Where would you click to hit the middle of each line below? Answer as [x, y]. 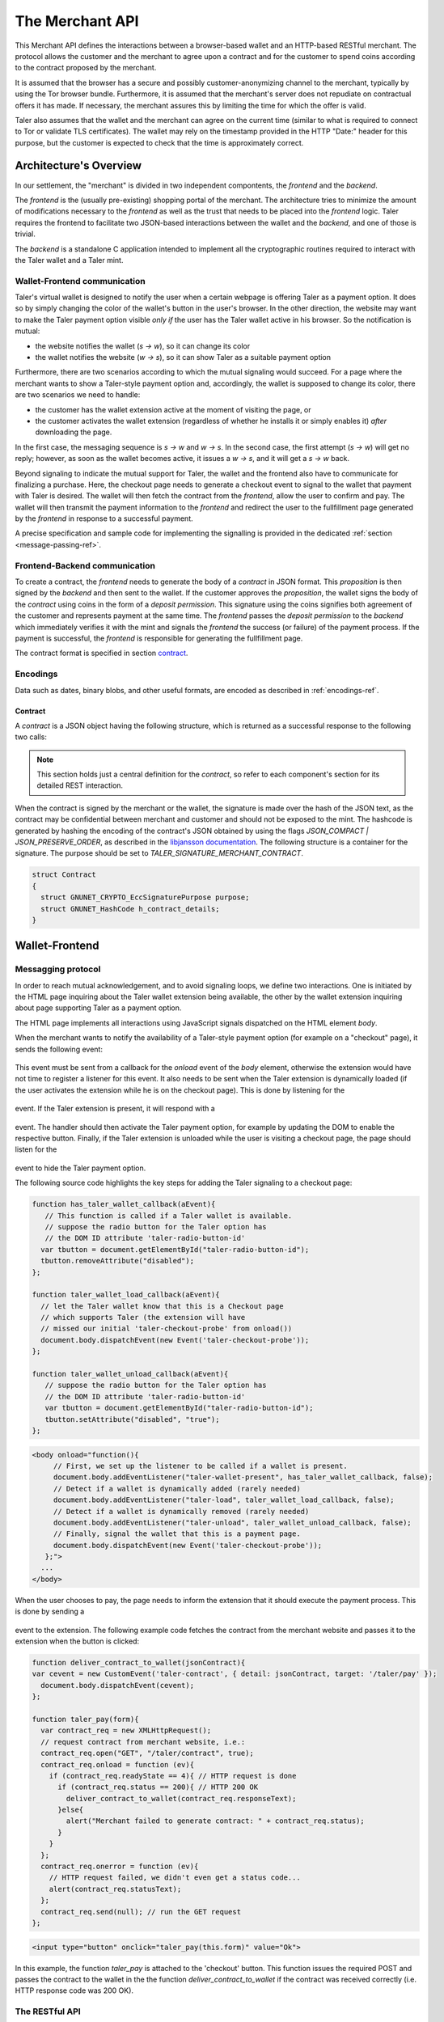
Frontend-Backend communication [85, 565]
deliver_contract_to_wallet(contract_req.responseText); [181, 1798]
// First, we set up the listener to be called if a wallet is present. [200, 1466]
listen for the [36, 1149]
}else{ [71, 1810]
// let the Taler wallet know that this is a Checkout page [162, 1306]
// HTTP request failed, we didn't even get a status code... [175, 1878]
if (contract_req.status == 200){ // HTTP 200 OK [158, 1787]
